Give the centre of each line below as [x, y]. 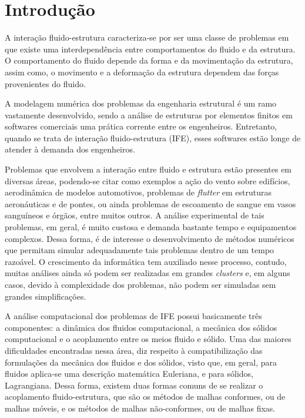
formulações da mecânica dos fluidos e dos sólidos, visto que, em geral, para [141, 362]
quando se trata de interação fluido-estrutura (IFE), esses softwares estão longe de [153, 137]
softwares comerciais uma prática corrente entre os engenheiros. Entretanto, [141, 126]
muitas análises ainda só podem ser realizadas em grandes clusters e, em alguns [148, 273]
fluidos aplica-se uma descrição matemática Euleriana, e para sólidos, [129, 374]
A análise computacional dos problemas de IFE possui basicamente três [133, 316]
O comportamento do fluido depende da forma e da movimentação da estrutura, [149, 60]
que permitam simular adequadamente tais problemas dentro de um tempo [140, 250]
